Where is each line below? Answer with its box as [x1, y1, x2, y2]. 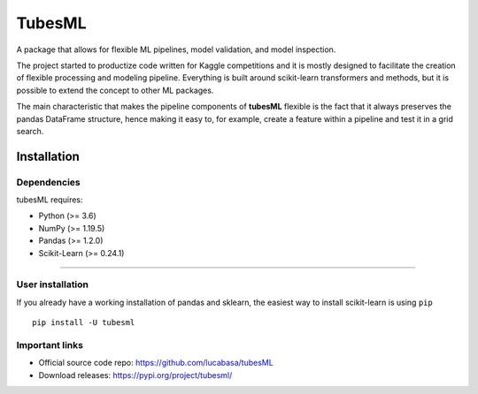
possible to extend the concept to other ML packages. [16, 85, 214, 95]
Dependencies [16, 176, 81, 188]
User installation [16, 278, 89, 291]
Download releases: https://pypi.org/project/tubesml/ [38, 369, 233, 380]
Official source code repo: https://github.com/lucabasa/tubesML [38, 358, 274, 368]
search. [16, 125, 44, 136]
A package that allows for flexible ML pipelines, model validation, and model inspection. [16, 44, 336, 55]
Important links [16, 338, 84, 351]
